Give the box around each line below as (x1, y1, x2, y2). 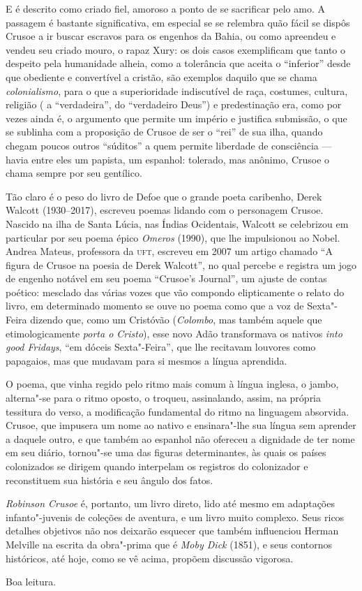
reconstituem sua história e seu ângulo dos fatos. (6, 472, 213, 487)
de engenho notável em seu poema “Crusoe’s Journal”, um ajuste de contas (6, 271, 327, 286)
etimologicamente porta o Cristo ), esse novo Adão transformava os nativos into (6, 326, 342, 340)
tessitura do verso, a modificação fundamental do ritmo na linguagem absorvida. (6, 404, 349, 418)
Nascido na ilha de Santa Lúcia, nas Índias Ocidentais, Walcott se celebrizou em (6, 216, 349, 231)
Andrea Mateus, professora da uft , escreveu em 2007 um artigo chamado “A (6, 244, 333, 258)
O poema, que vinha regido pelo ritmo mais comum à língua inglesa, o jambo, (6, 377, 339, 391)
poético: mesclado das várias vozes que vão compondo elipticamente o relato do (6, 284, 345, 299)
